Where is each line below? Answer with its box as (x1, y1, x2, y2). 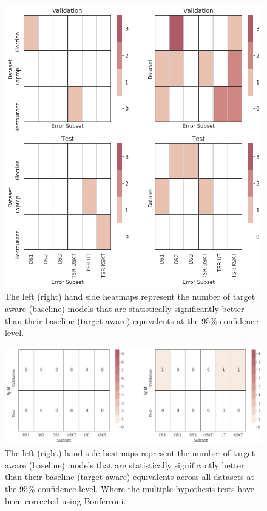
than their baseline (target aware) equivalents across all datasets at (5, 470, 254, 483)
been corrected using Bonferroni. (5, 494, 126, 507)
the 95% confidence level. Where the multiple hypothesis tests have (5, 482, 254, 495)
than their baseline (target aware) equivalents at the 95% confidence (5, 314, 259, 327)
